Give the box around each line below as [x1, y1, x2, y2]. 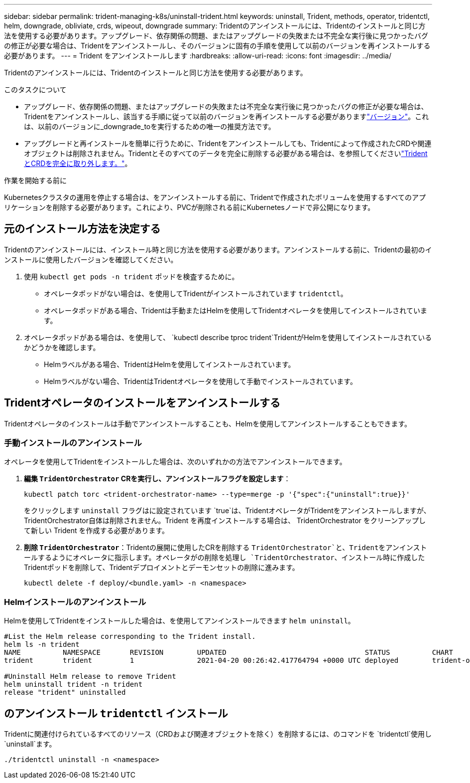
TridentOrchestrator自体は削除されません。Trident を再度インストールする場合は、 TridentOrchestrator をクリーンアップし [24, 516, 426, 525]
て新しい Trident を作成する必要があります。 [24, 526, 169, 535]
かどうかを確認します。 [24, 343, 100, 352]
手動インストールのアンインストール [4, 438, 142, 448]
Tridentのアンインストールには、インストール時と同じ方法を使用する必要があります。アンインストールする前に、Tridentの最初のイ [4, 245, 432, 254]
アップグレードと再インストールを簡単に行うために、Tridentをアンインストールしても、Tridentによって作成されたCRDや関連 [24, 139, 432, 148]
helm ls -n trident [4, 640, 80, 649]
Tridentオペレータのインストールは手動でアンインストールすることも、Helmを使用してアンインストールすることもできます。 [4, 419, 412, 428]
